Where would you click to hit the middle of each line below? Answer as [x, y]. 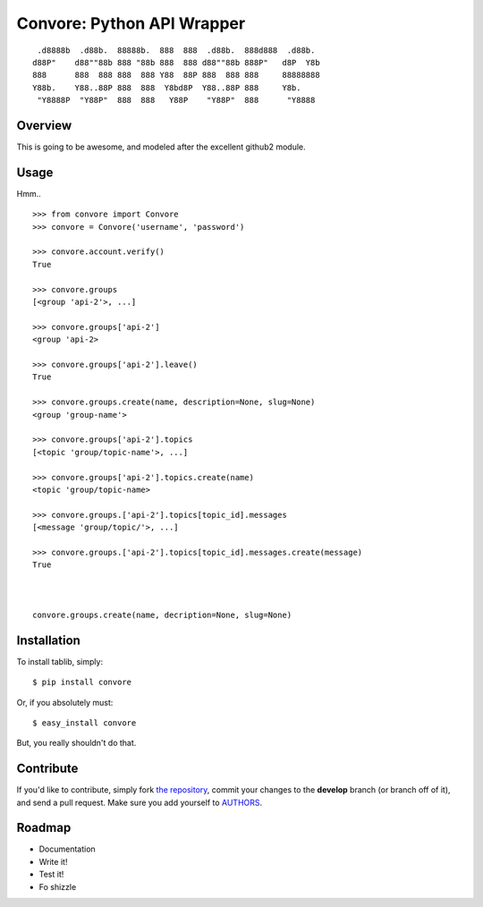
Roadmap [44, 828]
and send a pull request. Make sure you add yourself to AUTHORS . [140, 802]
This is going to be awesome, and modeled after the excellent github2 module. [161, 147]
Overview [44, 125]
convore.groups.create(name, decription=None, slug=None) [162, 615]
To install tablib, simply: [59, 661]
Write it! [53, 861]
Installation [48, 640]
